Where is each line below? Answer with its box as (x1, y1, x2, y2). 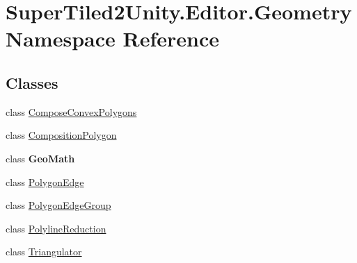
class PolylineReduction (6, 221, 106, 235)
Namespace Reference (6, 24, 219, 53)
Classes (6, 71, 58, 93)
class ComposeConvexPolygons (6, 104, 137, 119)
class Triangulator (6, 244, 82, 259)
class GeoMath (6, 151, 75, 165)
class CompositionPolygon (6, 128, 117, 142)
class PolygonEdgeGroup (6, 198, 111, 212)
